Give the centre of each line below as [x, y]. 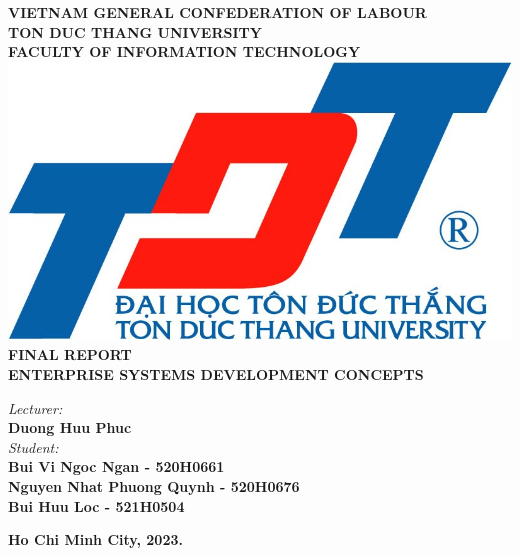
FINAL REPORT [70, 354]
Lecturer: [35, 407]
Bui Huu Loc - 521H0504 [96, 505]
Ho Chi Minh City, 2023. [95, 539]
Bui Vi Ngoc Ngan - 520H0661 [116, 466]
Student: [33, 446]
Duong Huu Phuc [70, 427]
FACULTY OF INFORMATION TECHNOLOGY [184, 51]
